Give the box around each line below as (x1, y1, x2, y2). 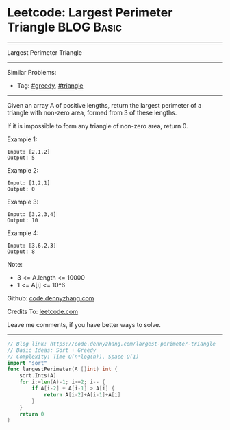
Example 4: (7, 228, 39, 237)
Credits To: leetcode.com (7, 307, 79, 315)
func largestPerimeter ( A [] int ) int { (7, 366, 118, 373)
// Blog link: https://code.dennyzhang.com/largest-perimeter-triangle (7, 340, 216, 347)
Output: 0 (7, 185, 36, 193)
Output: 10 (7, 217, 38, 224)
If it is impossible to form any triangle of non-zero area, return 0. (7, 121, 188, 130)
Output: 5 (7, 154, 36, 161)
